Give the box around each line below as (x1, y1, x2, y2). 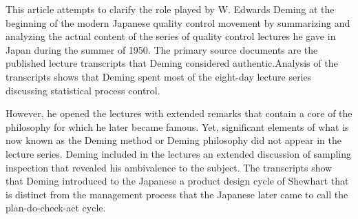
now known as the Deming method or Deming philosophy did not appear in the (6, 133, 341, 147)
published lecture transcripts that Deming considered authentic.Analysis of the (6, 56, 338, 70)
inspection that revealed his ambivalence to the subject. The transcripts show (6, 160, 333, 174)
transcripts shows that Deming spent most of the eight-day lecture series (6, 69, 312, 83)
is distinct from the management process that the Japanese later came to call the (6, 187, 348, 201)
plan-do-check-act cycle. (6, 200, 106, 215)
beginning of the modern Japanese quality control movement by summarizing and (6, 15, 350, 30)
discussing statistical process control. (6, 83, 160, 97)
